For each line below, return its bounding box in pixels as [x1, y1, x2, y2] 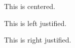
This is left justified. [4, 17, 67, 28]
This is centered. [4, 1, 55, 11]
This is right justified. [4, 34, 71, 45]
